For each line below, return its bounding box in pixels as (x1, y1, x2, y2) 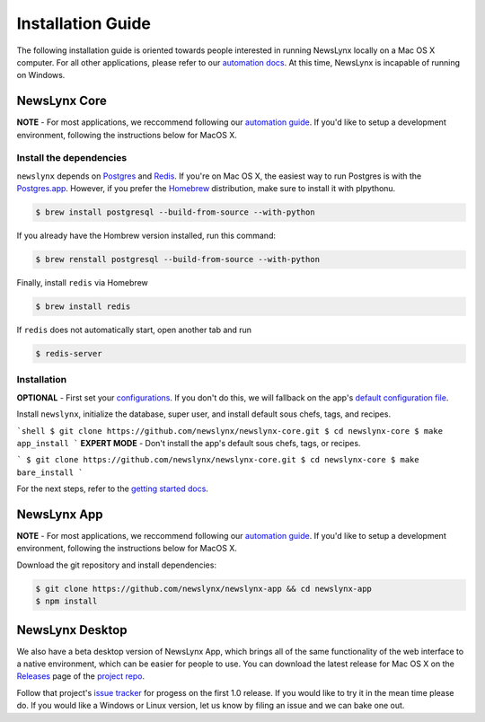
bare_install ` (16, 467, 84, 478)
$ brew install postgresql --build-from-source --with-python (35, 207, 315, 217)
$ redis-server (35, 348, 102, 359)
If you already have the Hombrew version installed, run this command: (16, 230, 276, 242)
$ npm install (35, 596, 98, 606)
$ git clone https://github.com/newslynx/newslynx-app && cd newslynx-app (35, 584, 373, 594)
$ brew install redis (35, 302, 131, 312)
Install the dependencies (16, 152, 128, 164)
